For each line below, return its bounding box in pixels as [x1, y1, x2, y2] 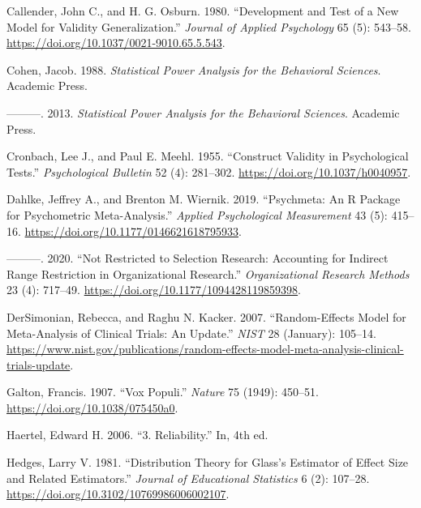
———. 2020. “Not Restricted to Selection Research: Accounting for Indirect [6, 250, 389, 267]
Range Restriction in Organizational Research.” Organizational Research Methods [6, 265, 410, 282]
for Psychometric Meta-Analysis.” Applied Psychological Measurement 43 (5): [6, 206, 388, 223]
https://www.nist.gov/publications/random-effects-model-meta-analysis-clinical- [6, 340, 404, 357]
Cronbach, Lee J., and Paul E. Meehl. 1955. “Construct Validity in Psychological [6, 147, 409, 164]
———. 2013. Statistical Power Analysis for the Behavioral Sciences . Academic [6, 104, 400, 121]
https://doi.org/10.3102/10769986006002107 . [6, 485, 230, 502]
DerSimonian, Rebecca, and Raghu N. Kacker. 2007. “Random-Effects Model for [6, 308, 406, 325]
